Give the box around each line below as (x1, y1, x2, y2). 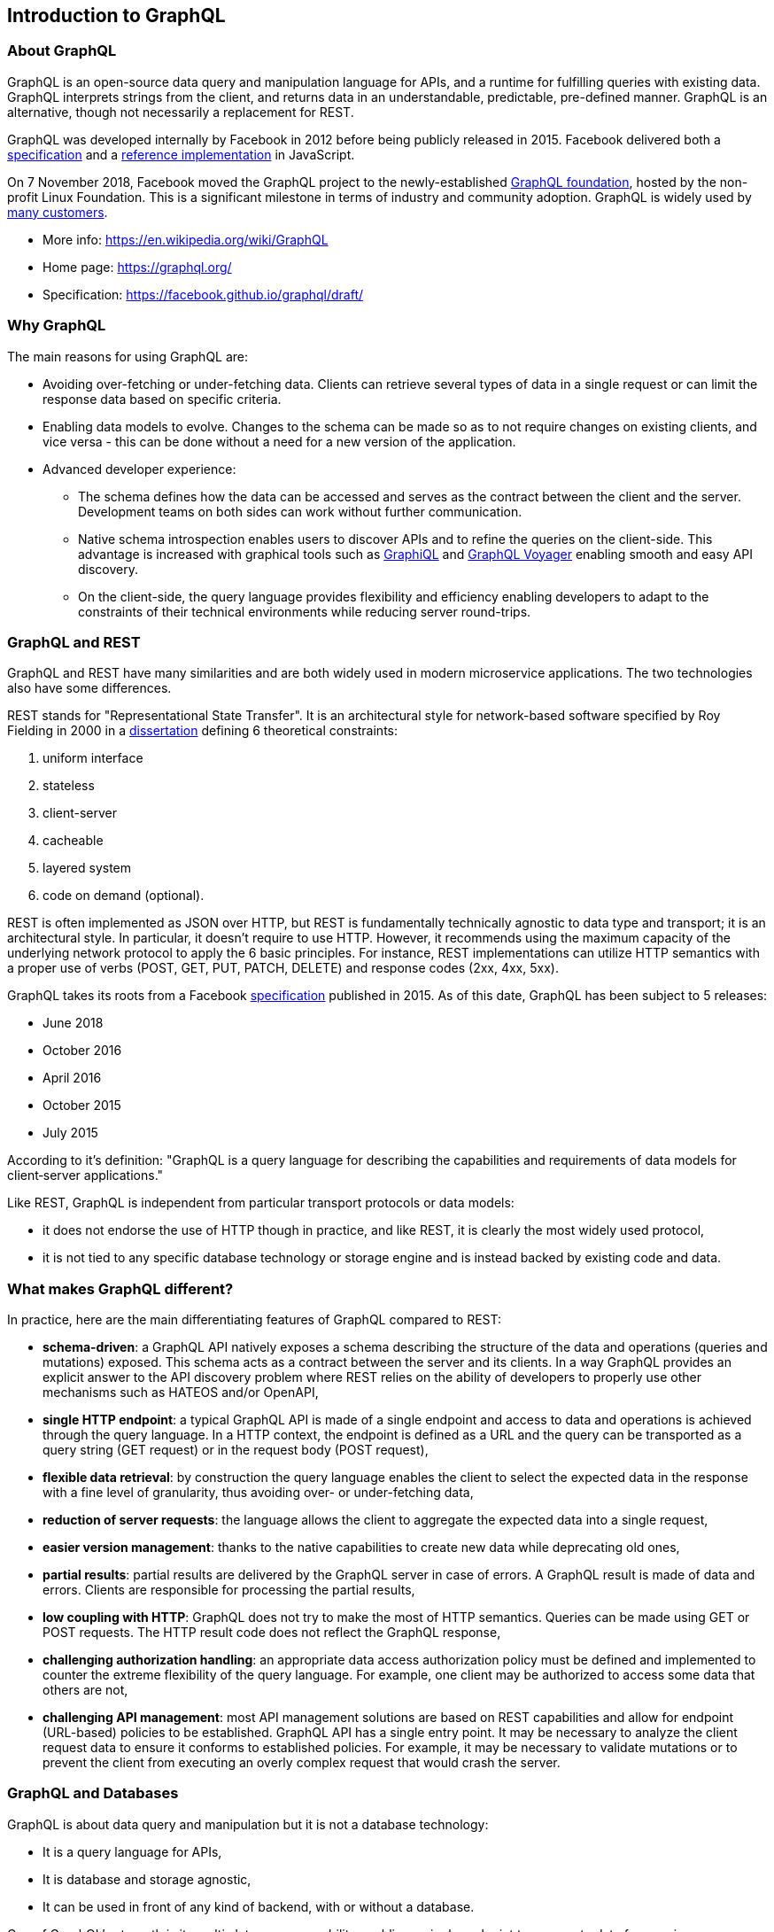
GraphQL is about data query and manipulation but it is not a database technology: (7, 1816, 489, 1832)
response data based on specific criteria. (43, 391, 282, 407)
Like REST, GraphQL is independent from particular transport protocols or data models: (7, 1195, 515, 1211)
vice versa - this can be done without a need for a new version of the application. (43, 433, 516, 449)
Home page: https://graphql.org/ (43, 259, 232, 275)
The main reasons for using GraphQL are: (7, 348, 249, 364)
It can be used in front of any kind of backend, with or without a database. (43, 1898, 475, 1914)
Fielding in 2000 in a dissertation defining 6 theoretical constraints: (7, 723, 399, 739)
